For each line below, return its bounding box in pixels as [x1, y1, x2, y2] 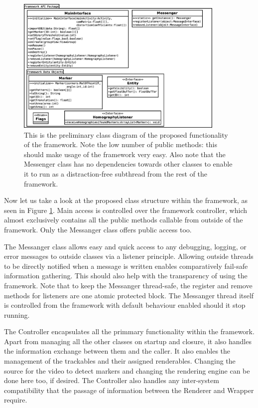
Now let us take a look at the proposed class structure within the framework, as [4, 195, 248, 205]
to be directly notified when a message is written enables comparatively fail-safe [4, 260, 248, 271]
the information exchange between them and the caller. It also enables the [4, 346, 231, 356]
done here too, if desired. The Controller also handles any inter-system [4, 375, 219, 386]
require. [4, 395, 27, 405]
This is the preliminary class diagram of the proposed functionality [24, 129, 228, 140]
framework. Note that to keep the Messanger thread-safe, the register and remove [4, 280, 253, 290]
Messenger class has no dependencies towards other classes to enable [24, 159, 233, 169]
